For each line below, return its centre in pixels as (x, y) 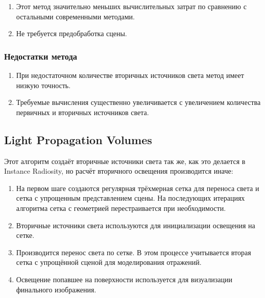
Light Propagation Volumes (78, 139)
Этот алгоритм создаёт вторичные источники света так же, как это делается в (125, 161)
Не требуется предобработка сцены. (71, 33)
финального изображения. (56, 289)
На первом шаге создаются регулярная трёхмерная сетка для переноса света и (138, 188)
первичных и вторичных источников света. (82, 112)
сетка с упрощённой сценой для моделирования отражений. (109, 262)
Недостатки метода (41, 56)
